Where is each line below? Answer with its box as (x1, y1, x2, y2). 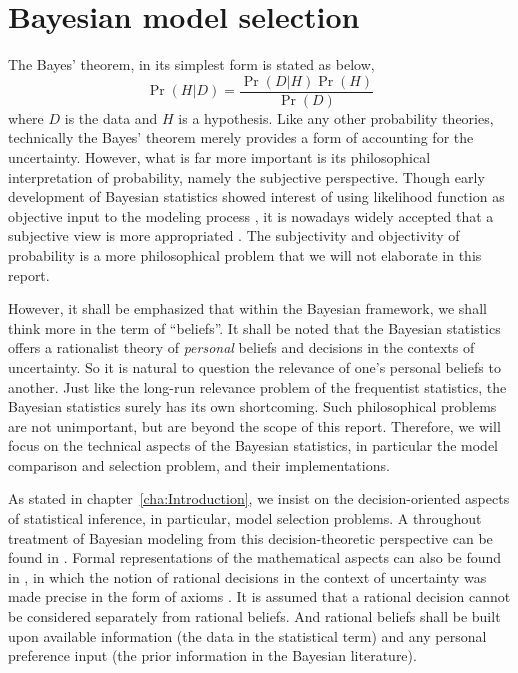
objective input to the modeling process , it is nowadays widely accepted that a (8, 205, 494, 226)
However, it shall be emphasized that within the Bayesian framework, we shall (8, 298, 487, 319)
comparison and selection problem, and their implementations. (8, 454, 390, 475)
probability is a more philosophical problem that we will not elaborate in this (8, 244, 482, 265)
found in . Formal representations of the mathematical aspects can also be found (8, 547, 502, 568)
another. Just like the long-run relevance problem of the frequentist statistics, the (8, 376, 507, 397)
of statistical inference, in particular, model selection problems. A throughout (8, 508, 482, 529)
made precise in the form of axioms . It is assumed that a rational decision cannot (8, 586, 511, 607)
